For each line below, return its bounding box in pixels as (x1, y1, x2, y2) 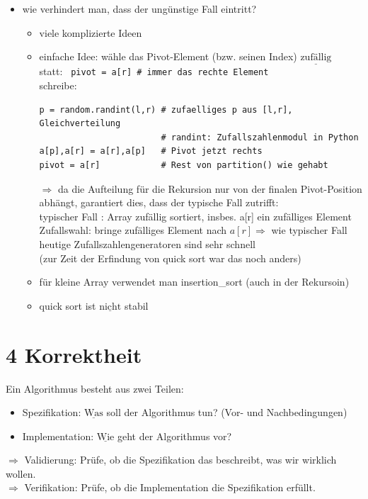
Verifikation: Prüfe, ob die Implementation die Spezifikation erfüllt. (24, 480, 316, 495)
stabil (124, 298, 149, 313)
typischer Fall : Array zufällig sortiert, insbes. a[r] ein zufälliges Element (39, 208, 352, 223)
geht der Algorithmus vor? (117, 428, 232, 443)
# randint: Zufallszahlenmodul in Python (161, 132, 359, 142)
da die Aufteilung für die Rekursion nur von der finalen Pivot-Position (57, 181, 362, 196)
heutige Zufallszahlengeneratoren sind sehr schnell (39, 237, 255, 251)
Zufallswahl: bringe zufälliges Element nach (39, 223, 227, 237)
